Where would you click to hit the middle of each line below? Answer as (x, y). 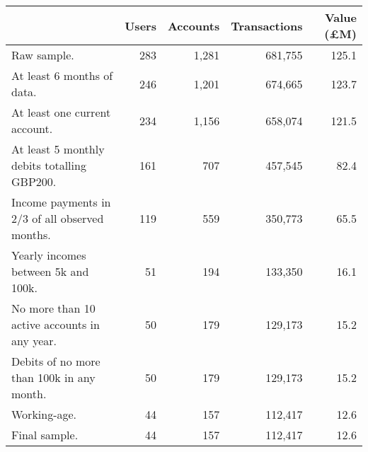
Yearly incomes (49, 255)
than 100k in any (53, 377)
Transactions (267, 25)
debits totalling (49, 165)
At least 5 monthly (58, 149)
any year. (34, 341)
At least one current (61, 112)
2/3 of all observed (58, 218)
